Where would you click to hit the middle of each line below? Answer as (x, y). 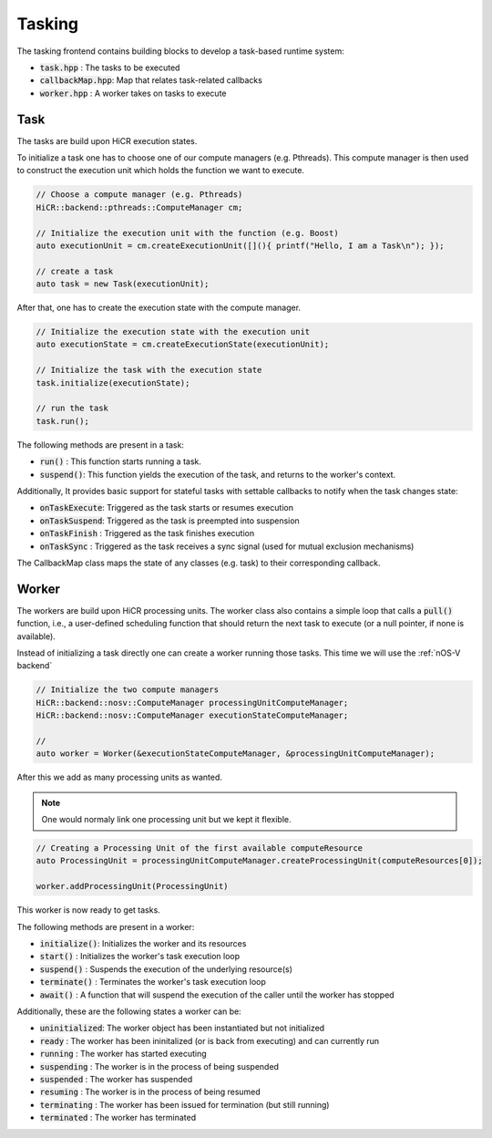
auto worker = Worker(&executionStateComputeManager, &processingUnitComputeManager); (236, 754)
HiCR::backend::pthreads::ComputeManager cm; (139, 207)
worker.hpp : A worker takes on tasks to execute (133, 93)
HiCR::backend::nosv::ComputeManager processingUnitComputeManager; (192, 703)
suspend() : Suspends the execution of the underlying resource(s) (166, 969)
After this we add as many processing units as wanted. (120, 777)
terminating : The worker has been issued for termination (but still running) (184, 1104)
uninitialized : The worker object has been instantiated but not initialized (182, 1028)
